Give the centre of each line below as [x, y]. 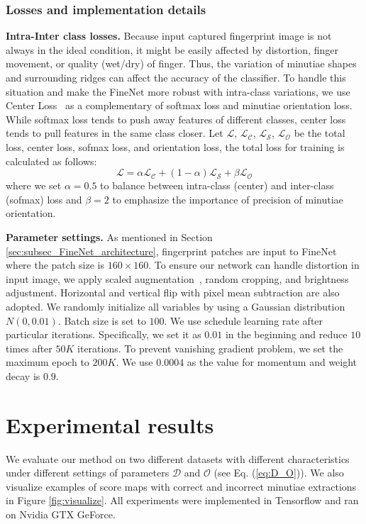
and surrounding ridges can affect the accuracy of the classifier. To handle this [176, 77]
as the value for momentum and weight [272, 362]
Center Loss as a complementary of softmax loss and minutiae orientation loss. [179, 105]
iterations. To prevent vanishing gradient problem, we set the [210, 348]
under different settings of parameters [88, 473]
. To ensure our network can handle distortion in [254, 265]
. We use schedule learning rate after [244, 320]
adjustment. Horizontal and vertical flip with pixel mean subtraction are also [173, 292]
